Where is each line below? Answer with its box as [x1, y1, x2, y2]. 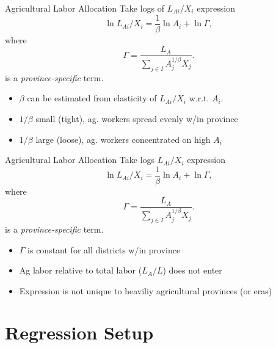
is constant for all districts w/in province [27, 243, 181, 256]
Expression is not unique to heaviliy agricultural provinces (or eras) [19, 284, 272, 297]
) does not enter [162, 264, 222, 277]
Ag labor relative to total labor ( [19, 264, 142, 277]
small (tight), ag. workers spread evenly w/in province [35, 112, 238, 125]
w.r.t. [189, 92, 209, 104]
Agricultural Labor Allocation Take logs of [5, 2, 164, 14]
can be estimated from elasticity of [27, 92, 157, 104]
